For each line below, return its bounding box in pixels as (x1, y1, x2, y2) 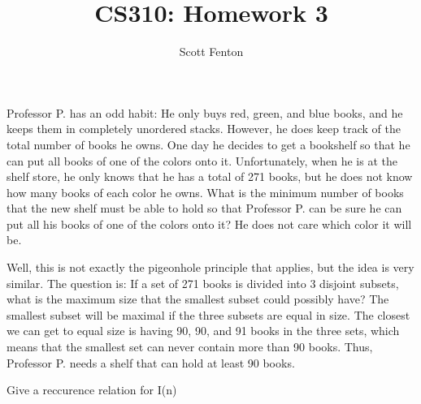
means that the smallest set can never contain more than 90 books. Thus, (7, 338, 373, 355)
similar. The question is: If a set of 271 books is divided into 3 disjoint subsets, (7, 274, 399, 291)
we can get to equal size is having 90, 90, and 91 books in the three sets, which (7, 322, 400, 339)
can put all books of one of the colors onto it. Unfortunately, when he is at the (7, 152, 397, 169)
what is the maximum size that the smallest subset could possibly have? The (7, 290, 389, 307)
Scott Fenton (179, 43, 244, 60)
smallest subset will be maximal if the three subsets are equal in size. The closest (7, 306, 410, 323)
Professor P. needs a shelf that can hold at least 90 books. (7, 354, 295, 371)
